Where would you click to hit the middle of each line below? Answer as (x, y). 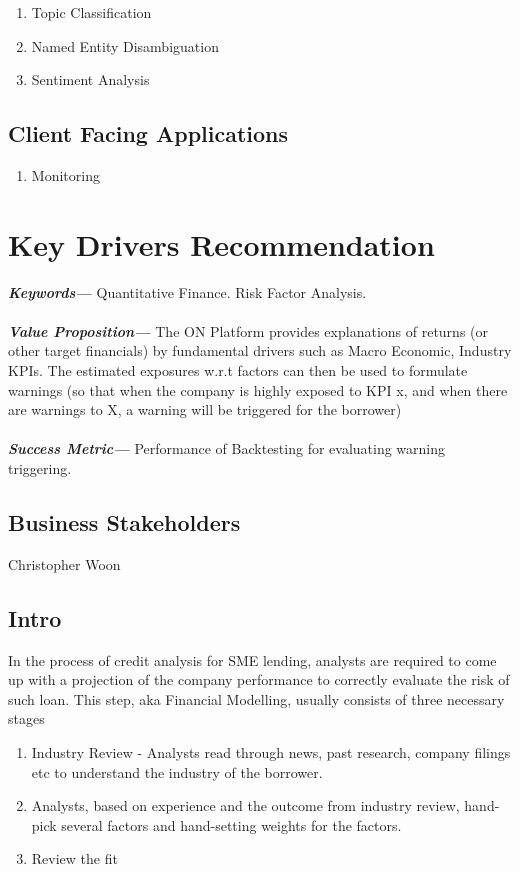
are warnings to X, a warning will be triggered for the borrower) (205, 409)
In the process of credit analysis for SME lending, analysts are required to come (252, 659)
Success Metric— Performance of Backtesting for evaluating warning (227, 448)
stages (26, 718)
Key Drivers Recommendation (221, 243)
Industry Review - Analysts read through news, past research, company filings (271, 752)
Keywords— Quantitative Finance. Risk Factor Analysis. (187, 291)
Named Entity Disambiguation (125, 45)
